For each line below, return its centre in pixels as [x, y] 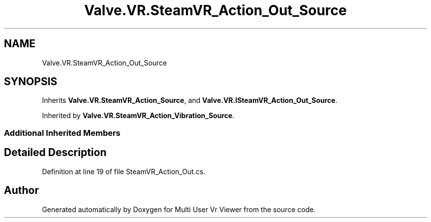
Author [21, 190]
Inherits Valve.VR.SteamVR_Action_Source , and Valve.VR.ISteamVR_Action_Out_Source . [190, 100]
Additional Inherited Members [62, 133]
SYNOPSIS [31, 82]
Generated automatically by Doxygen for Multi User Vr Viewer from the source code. [179, 209]
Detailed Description [55, 153]
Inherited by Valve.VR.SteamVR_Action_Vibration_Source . [138, 116]
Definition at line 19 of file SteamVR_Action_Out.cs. [124, 171]
